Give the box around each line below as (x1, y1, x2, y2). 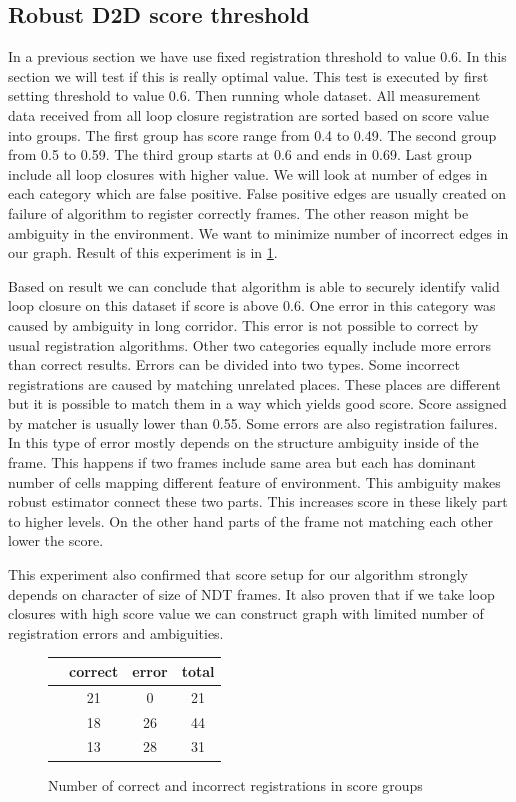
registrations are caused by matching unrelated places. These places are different (8, 373, 501, 394)
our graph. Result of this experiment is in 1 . (8, 242, 278, 263)
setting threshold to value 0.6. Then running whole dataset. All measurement (8, 85, 481, 106)
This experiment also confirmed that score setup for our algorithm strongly (8, 564, 468, 585)
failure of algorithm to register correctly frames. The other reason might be (8, 202, 469, 223)
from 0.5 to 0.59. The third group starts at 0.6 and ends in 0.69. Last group (8, 144, 472, 165)
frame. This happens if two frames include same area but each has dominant (8, 452, 476, 473)
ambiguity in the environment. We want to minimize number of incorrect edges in (8, 222, 509, 243)
